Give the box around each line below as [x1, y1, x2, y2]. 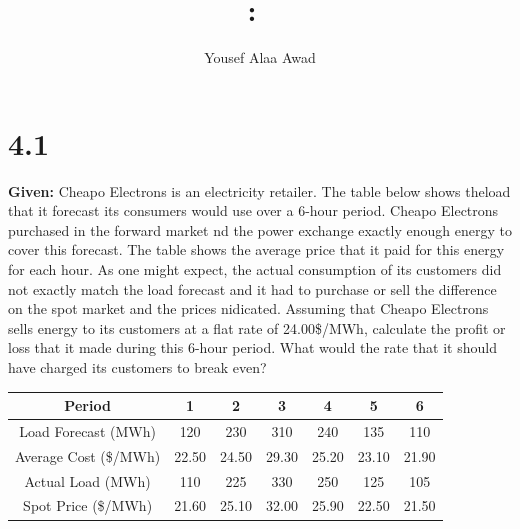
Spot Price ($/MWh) [23, 495, 153, 516]
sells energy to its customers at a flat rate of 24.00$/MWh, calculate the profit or [8, 317, 506, 338]
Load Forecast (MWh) [19, 420, 156, 441]
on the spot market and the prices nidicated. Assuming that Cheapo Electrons [8, 298, 489, 319]
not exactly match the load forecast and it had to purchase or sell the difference [8, 278, 497, 299]
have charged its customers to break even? [8, 357, 267, 377]
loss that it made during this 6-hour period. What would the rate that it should [8, 337, 497, 358]
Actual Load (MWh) [24, 470, 151, 491]
